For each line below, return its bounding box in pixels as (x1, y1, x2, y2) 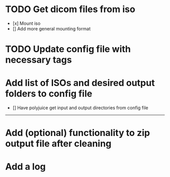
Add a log (5, 161, 46, 172)
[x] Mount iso (12, 20, 40, 26)
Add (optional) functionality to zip (5, 127, 150, 139)
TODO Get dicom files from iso (5, 4, 136, 15)
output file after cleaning (5, 138, 112, 150)
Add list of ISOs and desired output (5, 77, 155, 89)
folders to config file (5, 88, 93, 100)
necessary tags (5, 54, 72, 66)
